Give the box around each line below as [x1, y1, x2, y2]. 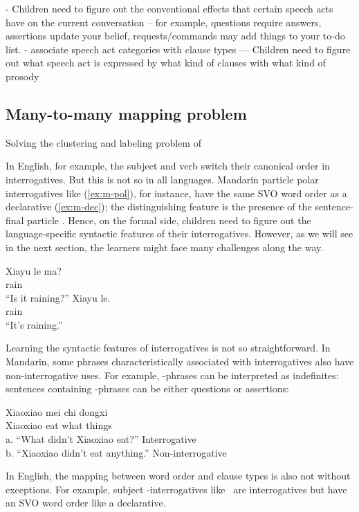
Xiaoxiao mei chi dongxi [6, 404, 108, 419]
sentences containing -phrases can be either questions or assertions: [6, 381, 289, 396]
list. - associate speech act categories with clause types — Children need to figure [6, 42, 351, 56]
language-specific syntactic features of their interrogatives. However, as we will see [6, 226, 353, 241]
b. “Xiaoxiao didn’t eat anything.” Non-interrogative [6, 445, 227, 459]
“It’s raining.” [6, 317, 63, 331]
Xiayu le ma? [6, 263, 62, 277]
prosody [6, 68, 39, 83]
